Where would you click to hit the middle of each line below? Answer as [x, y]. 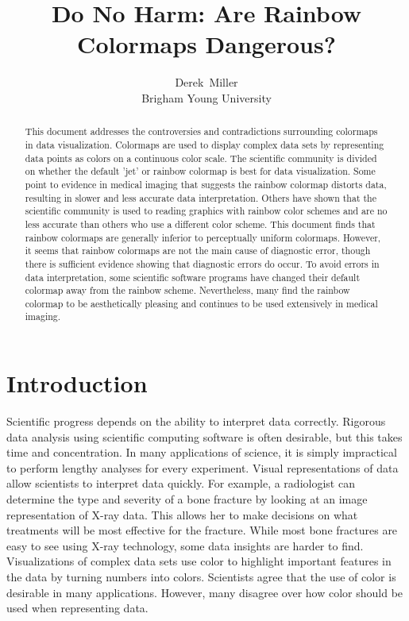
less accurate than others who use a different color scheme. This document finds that [200, 224]
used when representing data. [77, 608]
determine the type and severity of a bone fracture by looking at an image [187, 499]
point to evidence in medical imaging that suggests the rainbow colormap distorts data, [206, 184]
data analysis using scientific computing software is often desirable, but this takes [204, 436]
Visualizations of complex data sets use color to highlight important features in [199, 561]
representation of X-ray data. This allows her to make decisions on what [182, 514]
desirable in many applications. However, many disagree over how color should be [205, 592]
